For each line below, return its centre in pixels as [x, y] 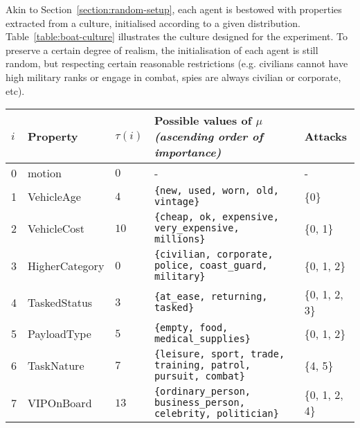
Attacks [326, 136]
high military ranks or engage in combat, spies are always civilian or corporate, [173, 77]
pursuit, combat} [199, 376]
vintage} [177, 202]
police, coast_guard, [211, 266]
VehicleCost [56, 228]
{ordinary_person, [202, 392]
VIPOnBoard [60, 402]
